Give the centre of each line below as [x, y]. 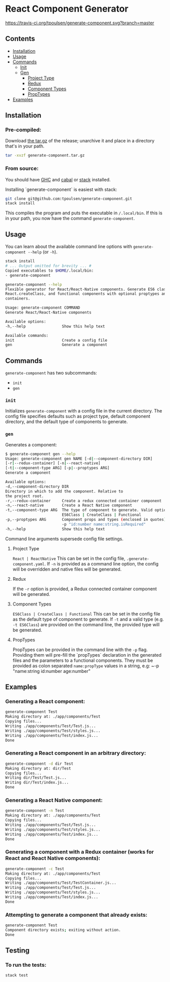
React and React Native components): [53, 858]
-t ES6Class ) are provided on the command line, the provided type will [86, 624]
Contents [20, 39]
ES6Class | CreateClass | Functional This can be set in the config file [86, 614]
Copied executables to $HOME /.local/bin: [50, 271]
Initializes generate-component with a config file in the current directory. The [84, 411]
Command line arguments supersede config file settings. [65, 539]
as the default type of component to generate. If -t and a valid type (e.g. [88, 619]
